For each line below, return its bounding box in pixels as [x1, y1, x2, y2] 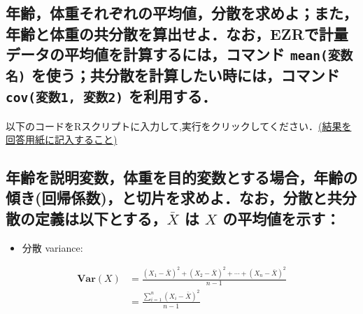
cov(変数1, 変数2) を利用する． [6, 85, 218, 107]
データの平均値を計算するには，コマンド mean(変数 [6, 43, 353, 65]
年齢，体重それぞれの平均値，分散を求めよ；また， [6, 2, 358, 24]
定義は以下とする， [34, 207, 167, 229]
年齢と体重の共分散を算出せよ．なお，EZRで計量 [6, 22, 348, 44]
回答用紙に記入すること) [6, 132, 118, 147]
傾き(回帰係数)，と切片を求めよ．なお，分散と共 [6, 187, 342, 208]
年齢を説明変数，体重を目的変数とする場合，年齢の [6, 166, 358, 188]
